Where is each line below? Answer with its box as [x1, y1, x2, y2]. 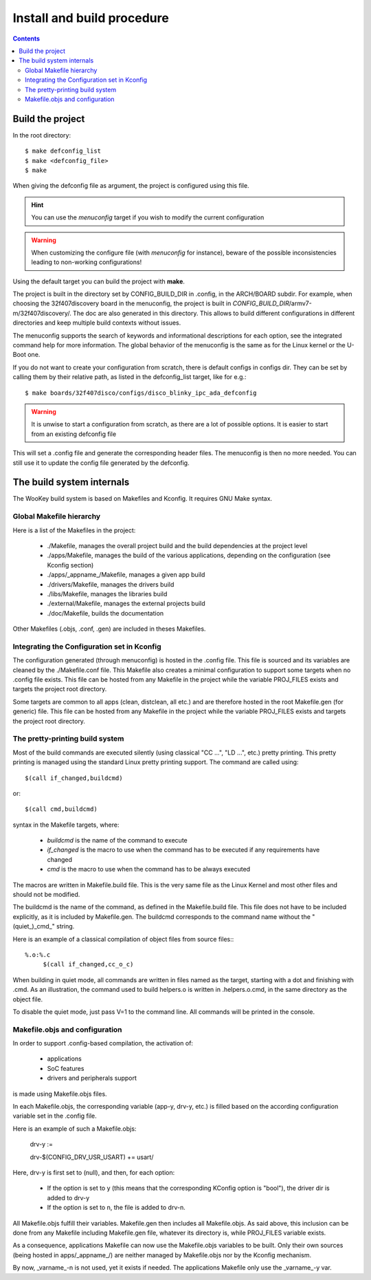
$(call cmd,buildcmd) [25, 805, 98, 813]
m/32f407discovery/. [12, 309, 71, 317]
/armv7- [289, 299, 312, 307]
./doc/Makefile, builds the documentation [47, 609, 164, 617]
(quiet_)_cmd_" [12, 922, 55, 931]
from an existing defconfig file [31, 430, 117, 438]
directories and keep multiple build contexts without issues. [12, 318, 181, 327]
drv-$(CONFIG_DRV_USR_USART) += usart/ [30, 1153, 154, 1161]
